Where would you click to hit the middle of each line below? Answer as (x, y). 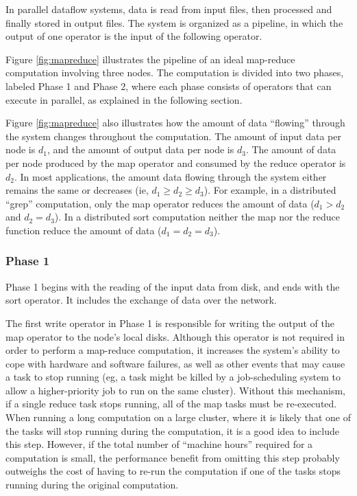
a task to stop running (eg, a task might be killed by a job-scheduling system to (173, 377)
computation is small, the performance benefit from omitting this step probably (173, 457)
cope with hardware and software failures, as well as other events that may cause (175, 363)
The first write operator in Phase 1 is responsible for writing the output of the (170, 323)
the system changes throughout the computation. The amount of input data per (173, 136)
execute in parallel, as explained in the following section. (124, 99)
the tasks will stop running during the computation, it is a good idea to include (172, 430)
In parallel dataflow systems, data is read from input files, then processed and (169, 9)
